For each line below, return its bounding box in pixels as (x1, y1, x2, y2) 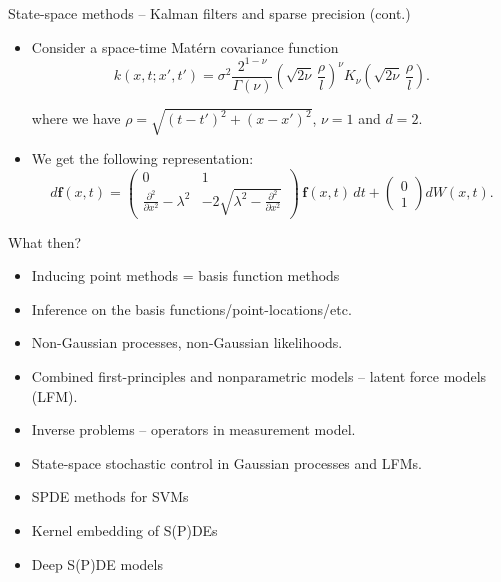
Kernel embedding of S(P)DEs (31, 519, 218, 540)
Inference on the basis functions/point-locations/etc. (31, 298, 352, 319)
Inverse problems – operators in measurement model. (31, 419, 356, 440)
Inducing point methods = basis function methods (31, 265, 340, 286)
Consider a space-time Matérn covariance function (31, 36, 339, 57)
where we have (31, 108, 121, 129)
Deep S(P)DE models (31, 553, 163, 574)
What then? (8, 231, 82, 252)
